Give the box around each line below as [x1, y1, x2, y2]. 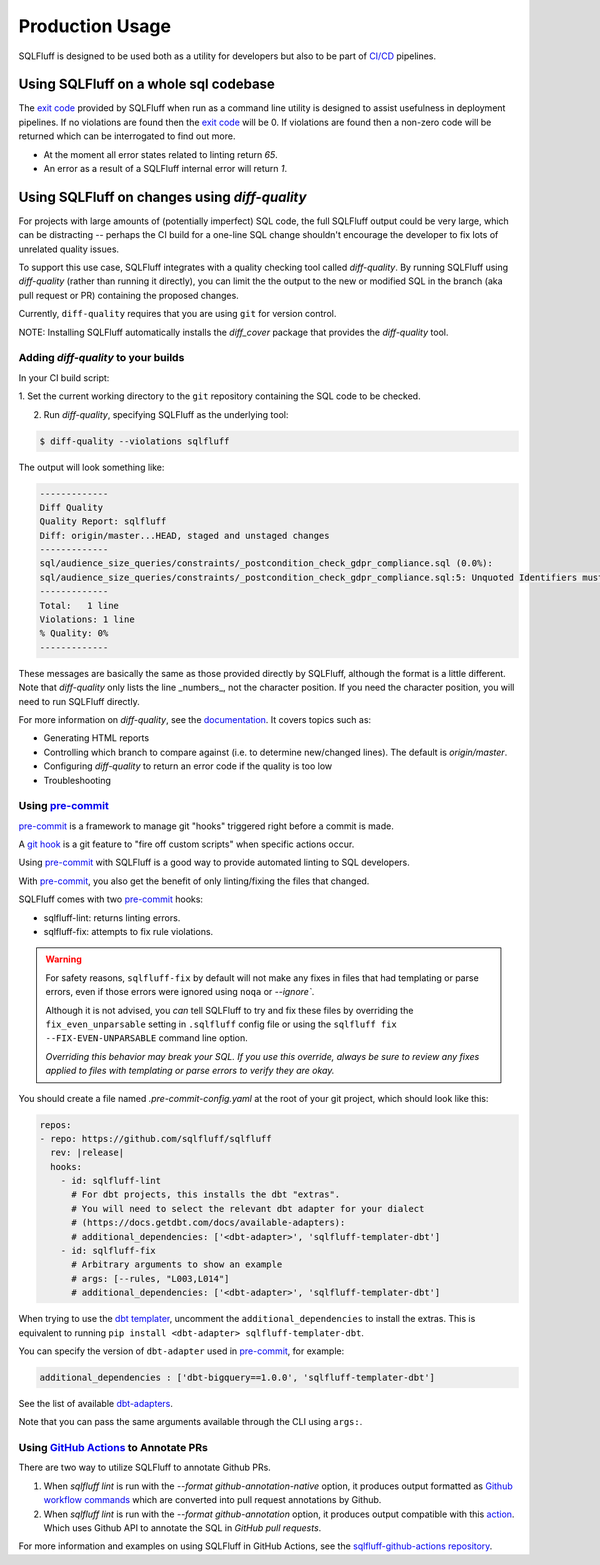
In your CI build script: [18, 371, 110, 384]
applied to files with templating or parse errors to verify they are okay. [45, 1065, 335, 1077]
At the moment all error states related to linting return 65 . [43, 148, 279, 160]
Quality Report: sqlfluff [39, 516, 167, 527]
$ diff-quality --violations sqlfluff [39, 435, 230, 447]
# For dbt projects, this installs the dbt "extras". [71, 1189, 341, 1200]
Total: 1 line [39, 600, 120, 611]
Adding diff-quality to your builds [18, 351, 185, 365]
